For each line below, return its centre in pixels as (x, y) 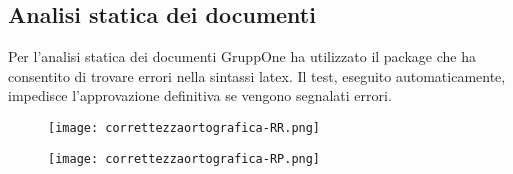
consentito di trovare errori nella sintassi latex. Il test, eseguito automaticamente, (257, 75)
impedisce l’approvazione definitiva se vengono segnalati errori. (200, 95)
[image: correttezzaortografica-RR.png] (184, 127)
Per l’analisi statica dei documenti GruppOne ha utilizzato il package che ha (242, 56)
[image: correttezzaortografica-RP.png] (184, 158)
